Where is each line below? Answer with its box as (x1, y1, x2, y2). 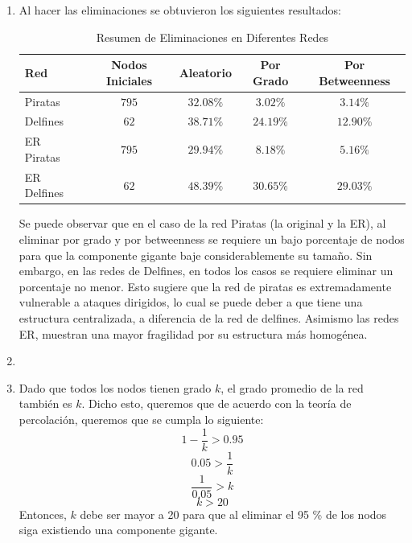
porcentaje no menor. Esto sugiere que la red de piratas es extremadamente (19, 278, 392, 294)
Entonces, (19, 505, 67, 522)
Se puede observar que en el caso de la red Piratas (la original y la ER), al (19, 215, 386, 232)
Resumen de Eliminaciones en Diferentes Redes (96, 28, 329, 45)
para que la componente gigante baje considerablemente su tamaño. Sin (19, 246, 373, 263)
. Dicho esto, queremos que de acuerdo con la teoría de (81, 395, 352, 412)
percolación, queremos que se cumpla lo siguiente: (19, 410, 264, 427)
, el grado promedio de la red (220, 379, 364, 396)
